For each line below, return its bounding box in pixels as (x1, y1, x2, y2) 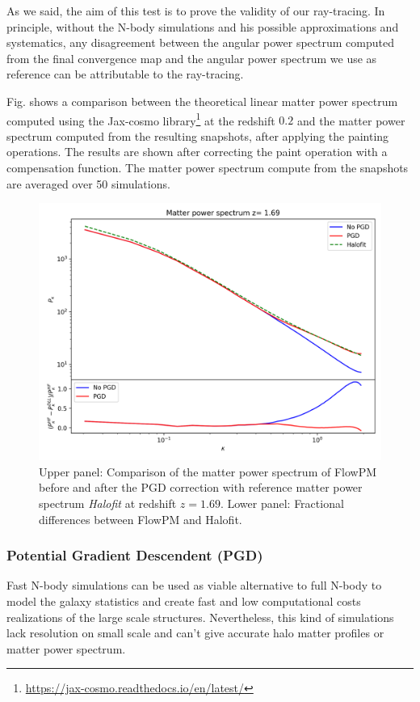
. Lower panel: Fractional (220, 494, 344, 511)
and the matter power (296, 112, 405, 129)
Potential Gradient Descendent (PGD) (6, 545, 263, 565)
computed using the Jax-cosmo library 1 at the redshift (6, 109, 275, 129)
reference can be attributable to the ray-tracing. (6, 66, 244, 82)
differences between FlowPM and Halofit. (39, 510, 242, 527)
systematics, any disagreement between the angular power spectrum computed (6, 34, 394, 51)
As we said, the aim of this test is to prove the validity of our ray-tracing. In (6, 2, 385, 19)
